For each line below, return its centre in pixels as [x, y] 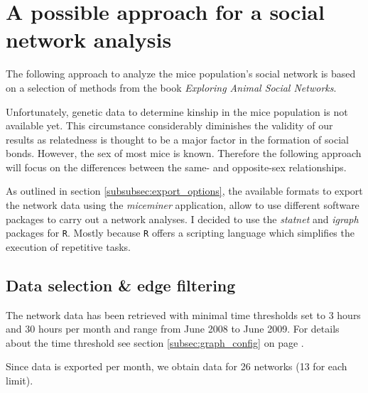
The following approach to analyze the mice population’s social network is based [181, 74]
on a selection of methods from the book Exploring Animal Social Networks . [171, 87]
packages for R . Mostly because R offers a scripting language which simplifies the [180, 233]
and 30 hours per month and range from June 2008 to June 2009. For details [173, 329]
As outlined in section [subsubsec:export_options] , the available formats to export [184, 191]
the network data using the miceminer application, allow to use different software [183, 205]
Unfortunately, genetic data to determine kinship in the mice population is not [177, 111]
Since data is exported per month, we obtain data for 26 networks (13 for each [177, 366]
